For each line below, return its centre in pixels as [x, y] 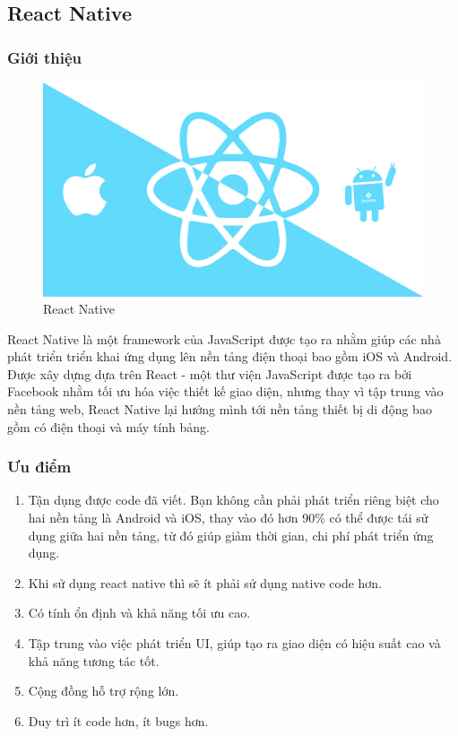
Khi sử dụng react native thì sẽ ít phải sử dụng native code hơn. [205, 582]
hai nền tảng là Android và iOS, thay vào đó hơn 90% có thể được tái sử [228, 518]
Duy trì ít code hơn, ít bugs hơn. [118, 720]
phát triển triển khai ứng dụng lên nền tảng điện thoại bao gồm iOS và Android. [230, 356]
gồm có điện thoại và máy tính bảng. [108, 426]
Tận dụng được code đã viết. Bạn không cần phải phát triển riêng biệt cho [233, 500]
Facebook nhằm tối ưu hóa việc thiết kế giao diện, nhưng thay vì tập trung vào [225, 391]
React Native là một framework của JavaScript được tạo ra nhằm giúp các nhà [224, 338]
